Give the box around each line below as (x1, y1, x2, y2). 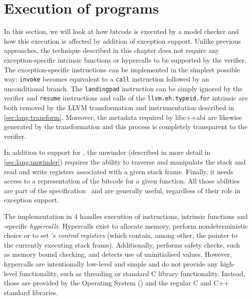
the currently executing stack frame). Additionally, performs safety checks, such (4, 239, 240, 249)
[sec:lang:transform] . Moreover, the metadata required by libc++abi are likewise (4, 112, 242, 122)
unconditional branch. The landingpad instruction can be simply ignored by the (4, 83, 243, 93)
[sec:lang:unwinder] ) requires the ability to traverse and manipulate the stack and (4, 157, 246, 167)
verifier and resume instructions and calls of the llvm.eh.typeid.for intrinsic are (4, 93, 248, 103)
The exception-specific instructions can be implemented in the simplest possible (4, 64, 240, 74)
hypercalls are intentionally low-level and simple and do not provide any (4, 258, 218, 268)
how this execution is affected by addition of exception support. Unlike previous (4, 35, 241, 46)
